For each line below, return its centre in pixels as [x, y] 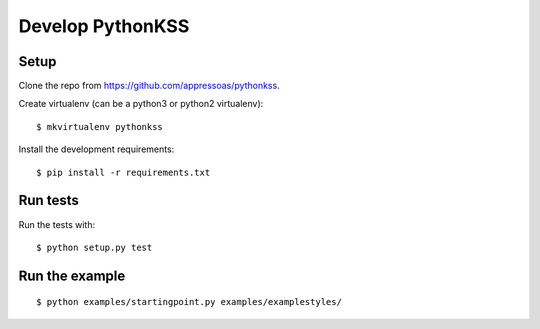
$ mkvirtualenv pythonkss [100, 126]
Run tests [48, 200]
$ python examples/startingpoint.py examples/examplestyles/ [189, 302]
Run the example [72, 275]
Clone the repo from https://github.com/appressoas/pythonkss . [149, 86]
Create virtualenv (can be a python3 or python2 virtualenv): [141, 104]
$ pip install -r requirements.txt [123, 172]
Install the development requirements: [96, 149]
